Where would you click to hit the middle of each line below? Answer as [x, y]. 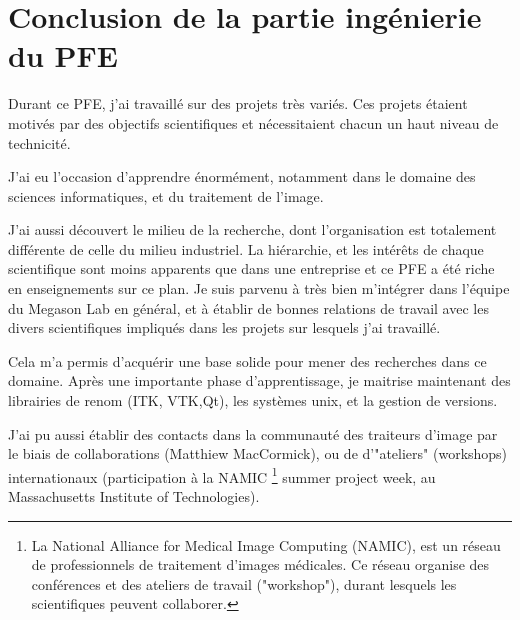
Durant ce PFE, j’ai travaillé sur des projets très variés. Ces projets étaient [238, 103]
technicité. [39, 142]
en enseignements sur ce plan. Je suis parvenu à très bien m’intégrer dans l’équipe [259, 288]
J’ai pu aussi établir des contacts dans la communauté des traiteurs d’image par [253, 433]
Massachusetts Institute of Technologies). [134, 496]
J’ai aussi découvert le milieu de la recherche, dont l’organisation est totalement [252, 229]
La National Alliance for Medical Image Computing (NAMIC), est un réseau [266, 544]
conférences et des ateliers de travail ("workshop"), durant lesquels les [244, 583]
